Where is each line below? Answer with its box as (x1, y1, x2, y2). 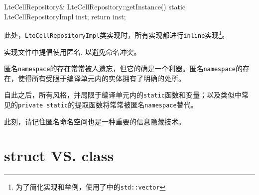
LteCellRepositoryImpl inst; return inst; (4, 11, 126, 21)
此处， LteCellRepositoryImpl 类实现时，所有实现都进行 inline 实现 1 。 (4, 28, 229, 40)
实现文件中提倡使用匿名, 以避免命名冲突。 (4, 46, 141, 57)
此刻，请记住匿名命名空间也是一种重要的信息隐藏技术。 (4, 116, 185, 126)
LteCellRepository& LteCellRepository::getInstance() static (4, 1, 185, 11)
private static (18, 102, 68, 109)
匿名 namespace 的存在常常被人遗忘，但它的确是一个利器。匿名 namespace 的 (4, 63, 243, 74)
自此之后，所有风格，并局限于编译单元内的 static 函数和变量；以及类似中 (4, 90, 242, 100)
